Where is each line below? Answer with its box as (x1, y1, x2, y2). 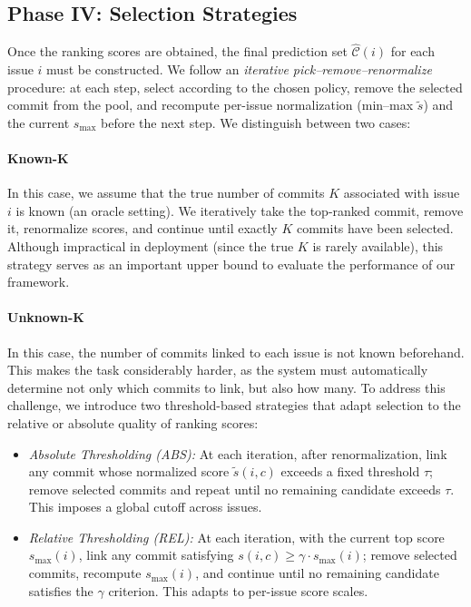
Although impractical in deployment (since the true (7, 236, 294, 255)
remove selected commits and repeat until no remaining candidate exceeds (28, 479, 441, 498)
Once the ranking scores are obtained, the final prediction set (7, 42, 348, 61)
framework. (7, 272, 70, 291)
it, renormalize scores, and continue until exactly (7, 219, 278, 238)
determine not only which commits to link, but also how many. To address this (7, 377, 446, 397)
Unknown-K (7, 308, 84, 327)
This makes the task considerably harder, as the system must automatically (7, 360, 428, 379)
